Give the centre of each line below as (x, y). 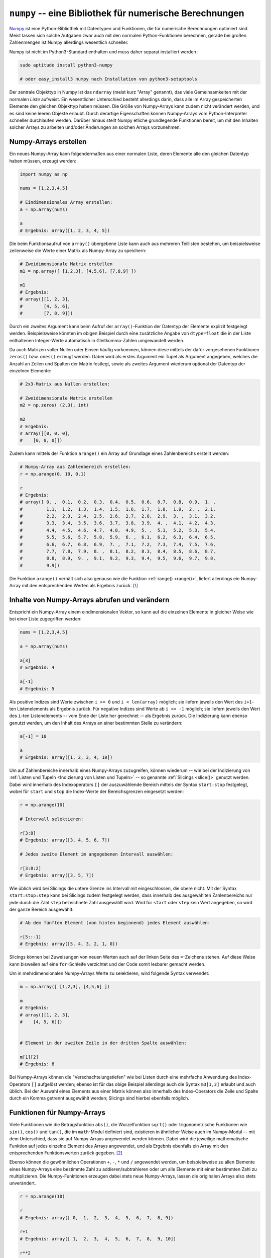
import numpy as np (44, 174)
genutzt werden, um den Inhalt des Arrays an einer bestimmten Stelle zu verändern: (96, 723)
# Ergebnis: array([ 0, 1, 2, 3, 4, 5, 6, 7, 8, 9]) (97, 1217)
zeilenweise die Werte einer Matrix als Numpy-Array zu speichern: (78, 251)
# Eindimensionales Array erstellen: (66, 202)
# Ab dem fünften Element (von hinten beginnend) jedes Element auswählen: (115, 923)
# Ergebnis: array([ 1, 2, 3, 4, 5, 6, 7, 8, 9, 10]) (98, 1239)
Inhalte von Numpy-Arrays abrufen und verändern (89, 600)
